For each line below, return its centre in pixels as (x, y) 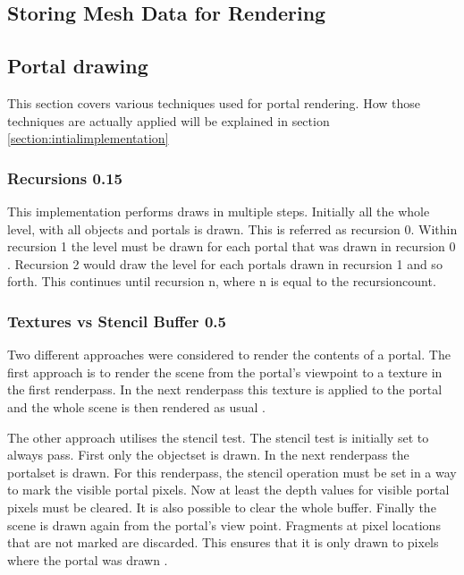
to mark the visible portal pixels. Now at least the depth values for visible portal (228, 490)
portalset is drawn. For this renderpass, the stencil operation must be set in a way (232, 472)
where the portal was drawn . (88, 559)
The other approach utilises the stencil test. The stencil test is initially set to (218, 437)
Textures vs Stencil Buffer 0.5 (117, 321)
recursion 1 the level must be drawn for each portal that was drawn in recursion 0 (232, 246)
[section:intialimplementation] (88, 138)
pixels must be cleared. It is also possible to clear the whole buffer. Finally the (222, 507)
